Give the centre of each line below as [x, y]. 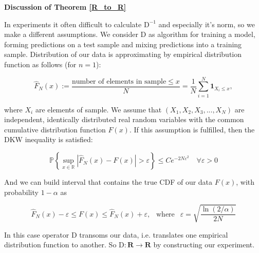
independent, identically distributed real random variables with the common [124, 119]
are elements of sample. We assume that [98, 109]
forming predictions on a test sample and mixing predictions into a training [123, 44]
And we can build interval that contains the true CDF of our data [108, 182]
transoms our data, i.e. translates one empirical [154, 234]
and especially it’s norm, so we [207, 24]
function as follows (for [40, 64]
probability [21, 192]
